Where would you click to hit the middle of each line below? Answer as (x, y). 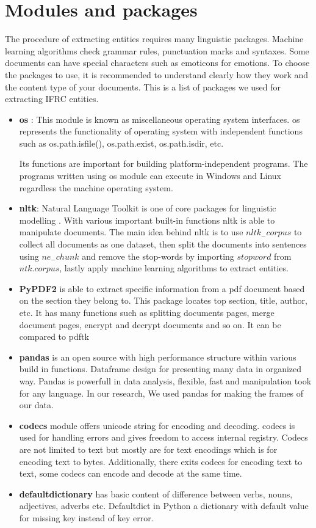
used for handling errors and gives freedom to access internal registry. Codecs (163, 437)
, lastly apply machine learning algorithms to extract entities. (174, 268)
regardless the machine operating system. (96, 187)
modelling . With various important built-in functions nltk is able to (147, 220)
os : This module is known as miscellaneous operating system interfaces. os (160, 119)
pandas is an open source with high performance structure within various (158, 357)
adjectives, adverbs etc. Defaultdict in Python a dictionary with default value (164, 506)
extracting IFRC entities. (52, 99)
